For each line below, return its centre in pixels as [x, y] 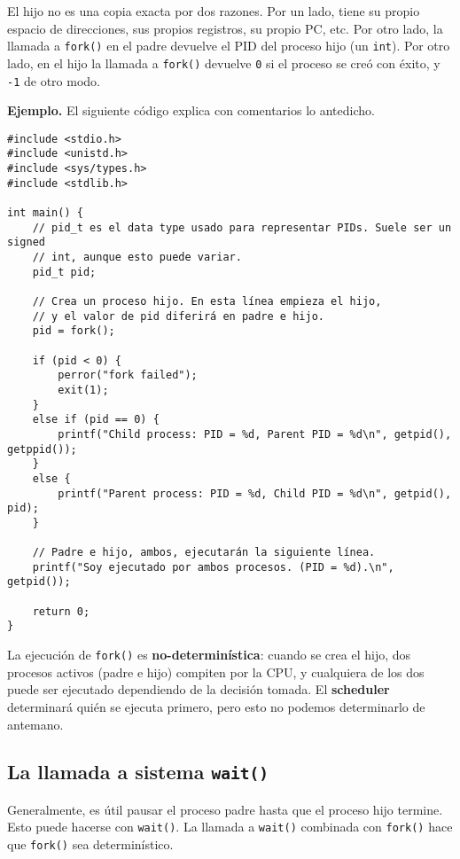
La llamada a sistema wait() [138, 772]
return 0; [61, 611]
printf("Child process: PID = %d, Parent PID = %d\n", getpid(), [255, 434]
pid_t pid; [64, 272]
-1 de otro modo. [54, 80]
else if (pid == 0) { [96, 420]
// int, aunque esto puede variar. [137, 257]
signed [26, 242]
